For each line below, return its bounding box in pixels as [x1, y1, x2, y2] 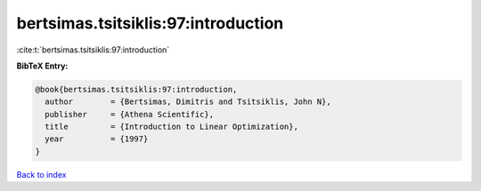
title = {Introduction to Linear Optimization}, [45, 122, 298, 132]
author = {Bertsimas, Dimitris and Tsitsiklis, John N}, [45, 97, 331, 107]
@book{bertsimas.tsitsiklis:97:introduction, [35, 84, 238, 94]
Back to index [16, 169, 67, 179]
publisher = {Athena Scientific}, [45, 109, 214, 119]
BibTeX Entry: [16, 60, 69, 71]
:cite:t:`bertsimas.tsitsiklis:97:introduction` [16, 44, 170, 55]
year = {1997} [45, 134, 149, 144]
